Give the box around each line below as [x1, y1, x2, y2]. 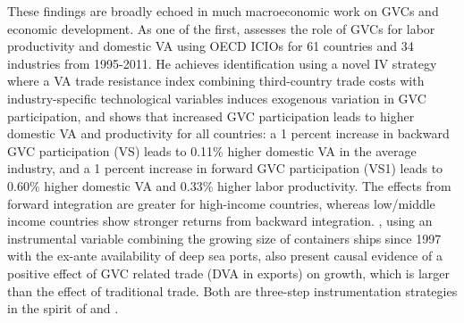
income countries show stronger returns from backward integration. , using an [7, 211, 433, 230]
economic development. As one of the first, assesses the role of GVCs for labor [7, 19, 435, 37]
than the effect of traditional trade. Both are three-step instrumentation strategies [7, 281, 458, 300]
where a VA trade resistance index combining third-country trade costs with [7, 71, 425, 90]
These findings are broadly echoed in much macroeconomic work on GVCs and [7, 2, 439, 20]
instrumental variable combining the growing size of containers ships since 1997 [7, 228, 442, 247]
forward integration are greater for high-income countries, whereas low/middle [7, 194, 435, 212]
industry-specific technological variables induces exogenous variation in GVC [7, 88, 426, 107]
